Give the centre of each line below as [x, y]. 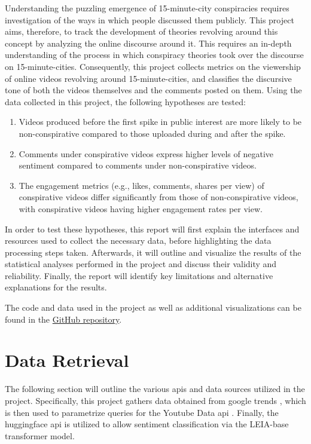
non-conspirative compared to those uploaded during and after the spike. [152, 133]
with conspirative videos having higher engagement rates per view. [141, 208]
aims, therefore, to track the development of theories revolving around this [141, 31]
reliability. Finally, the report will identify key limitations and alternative [139, 275]
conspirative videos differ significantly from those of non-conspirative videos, [158, 197]
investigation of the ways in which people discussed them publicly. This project [150, 19]
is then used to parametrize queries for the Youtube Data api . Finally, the [142, 412]
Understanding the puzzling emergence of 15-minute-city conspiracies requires [147, 8]
